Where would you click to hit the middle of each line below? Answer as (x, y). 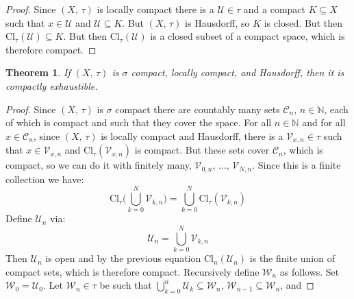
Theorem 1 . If (38, 72)
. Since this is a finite (296, 165)
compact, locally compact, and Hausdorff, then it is (238, 72)
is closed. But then (303, 22)
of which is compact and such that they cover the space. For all (139, 122)
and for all (324, 122)
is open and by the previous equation (123, 258)
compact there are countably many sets (198, 109)
